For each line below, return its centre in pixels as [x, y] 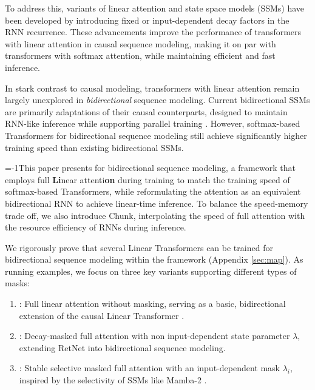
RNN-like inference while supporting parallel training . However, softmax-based [153, 123]
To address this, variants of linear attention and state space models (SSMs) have [155, 8]
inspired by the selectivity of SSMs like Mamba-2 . [113, 380]
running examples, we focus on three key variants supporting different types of [151, 271]
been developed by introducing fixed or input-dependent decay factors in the [147, 20]
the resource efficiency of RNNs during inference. [96, 227]
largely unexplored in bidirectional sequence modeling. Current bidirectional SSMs [157, 100]
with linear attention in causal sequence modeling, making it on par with [141, 43]
